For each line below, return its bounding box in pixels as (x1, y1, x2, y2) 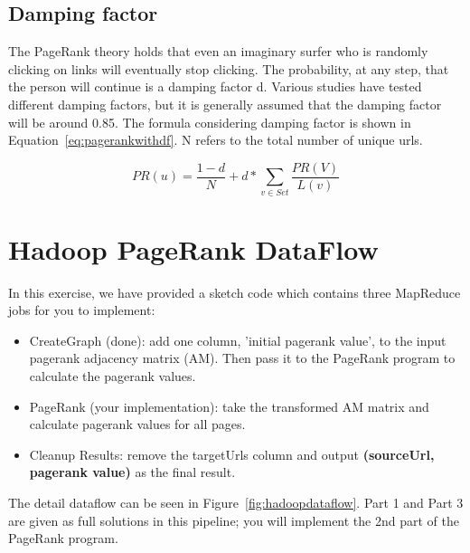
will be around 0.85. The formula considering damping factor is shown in (8, 112, 411, 131)
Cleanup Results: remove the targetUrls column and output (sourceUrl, (29, 444, 435, 463)
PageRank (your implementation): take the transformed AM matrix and (29, 396, 429, 415)
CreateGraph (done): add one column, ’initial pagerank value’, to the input (29, 330, 446, 349)
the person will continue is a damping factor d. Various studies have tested (8, 77, 422, 96)
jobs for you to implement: (8, 300, 155, 319)
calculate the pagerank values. (29, 367, 196, 386)
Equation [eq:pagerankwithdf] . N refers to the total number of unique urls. (8, 130, 423, 149)
